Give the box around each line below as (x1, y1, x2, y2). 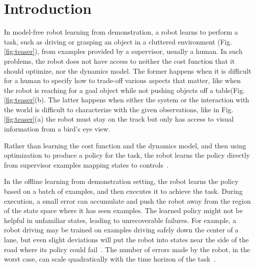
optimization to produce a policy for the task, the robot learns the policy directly (4, 150, 250, 160)
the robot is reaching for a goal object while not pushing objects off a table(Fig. (4, 85, 245, 95)
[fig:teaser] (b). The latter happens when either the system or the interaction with (4, 94, 250, 105)
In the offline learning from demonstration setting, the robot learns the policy (4, 176, 239, 186)
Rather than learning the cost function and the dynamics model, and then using (4, 140, 246, 150)
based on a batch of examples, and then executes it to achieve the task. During (4, 186, 243, 196)
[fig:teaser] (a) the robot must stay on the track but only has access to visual (4, 114, 234, 124)
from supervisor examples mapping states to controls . (4, 159, 169, 170)
